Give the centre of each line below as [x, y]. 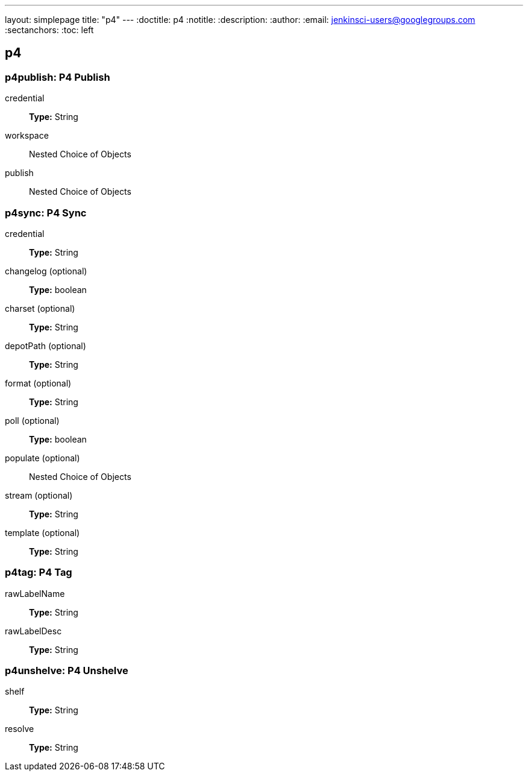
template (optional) [42, 532]
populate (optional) [42, 458]
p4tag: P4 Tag [39, 573]
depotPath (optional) [46, 345]
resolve [20, 729]
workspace [27, 136]
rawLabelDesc [33, 631]
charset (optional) [40, 308]
